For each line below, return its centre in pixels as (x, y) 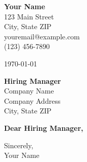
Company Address (32, 100)
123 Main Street (29, 16)
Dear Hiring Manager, (44, 128)
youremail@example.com (42, 36)
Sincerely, (19, 145)
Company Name (29, 91)
